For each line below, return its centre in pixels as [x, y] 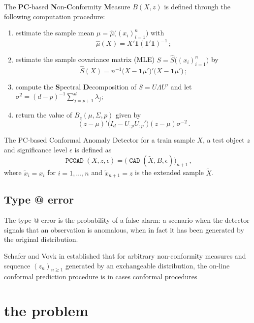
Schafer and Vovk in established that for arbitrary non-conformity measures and [125, 256]
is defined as [93, 149]
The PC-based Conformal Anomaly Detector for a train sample [99, 140]
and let [181, 86]
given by [128, 115]
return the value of [44, 115]
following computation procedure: [55, 16]
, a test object [223, 140]
